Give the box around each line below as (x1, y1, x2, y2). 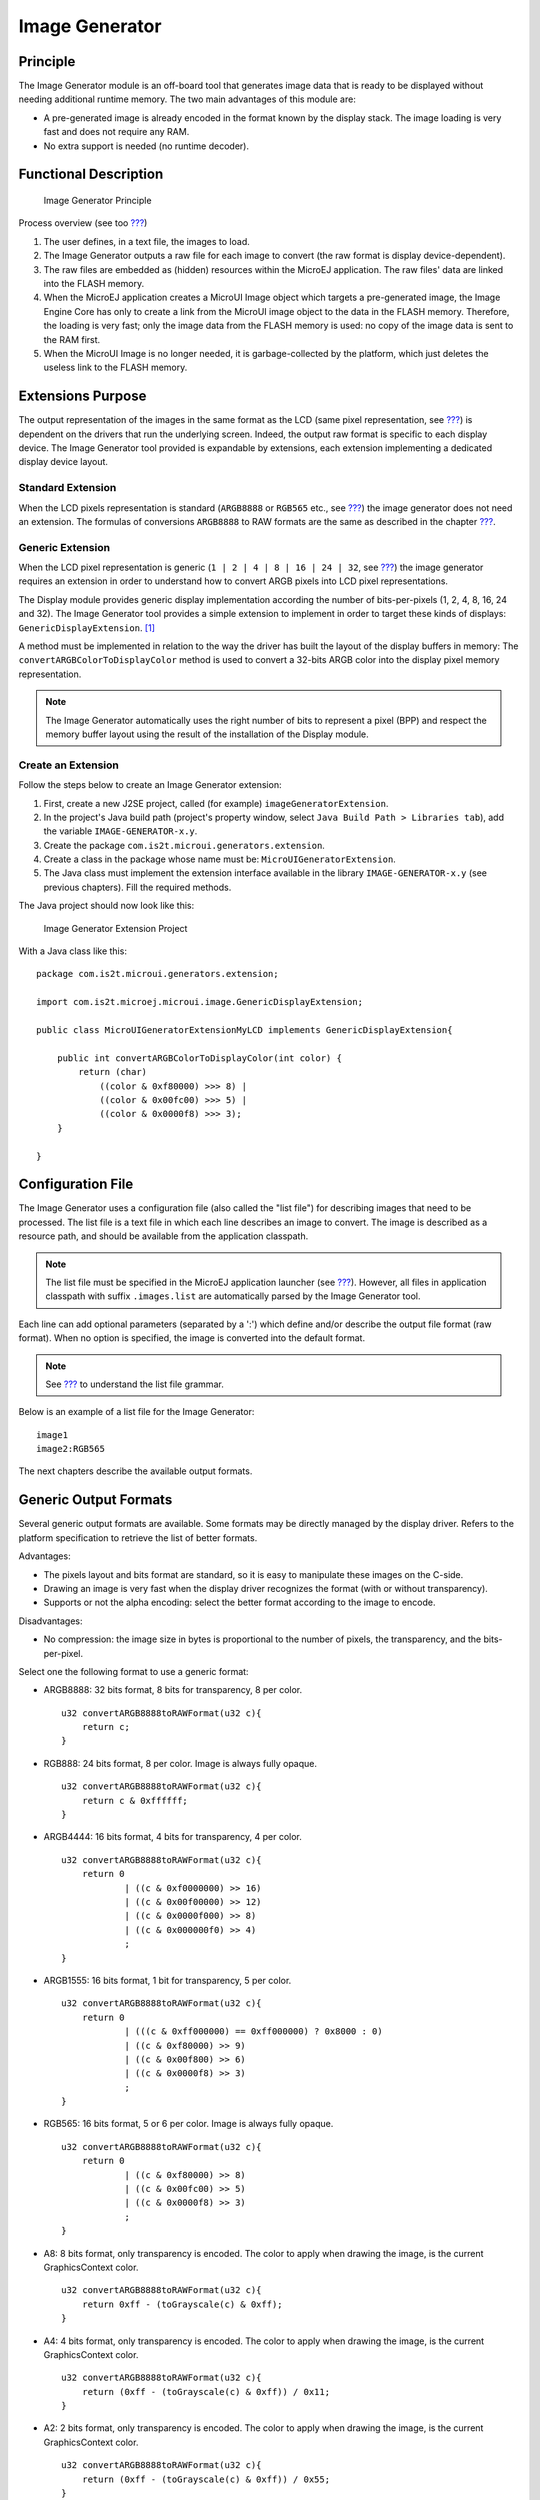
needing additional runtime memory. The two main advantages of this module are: (18, 93, 357, 105)
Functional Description (18, 166, 164, 183)
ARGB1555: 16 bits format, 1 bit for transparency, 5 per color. (43, 1974, 292, 1986)
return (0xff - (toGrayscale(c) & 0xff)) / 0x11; (81, 2386, 330, 2397)
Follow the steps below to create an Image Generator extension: (18, 779, 282, 791)
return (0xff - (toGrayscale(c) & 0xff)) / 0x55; (81, 2473, 330, 2485)
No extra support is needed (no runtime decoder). (43, 140, 250, 152)
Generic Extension (18, 540, 110, 554)
